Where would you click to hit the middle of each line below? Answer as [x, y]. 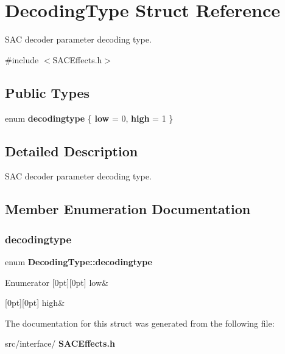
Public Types [47, 92]
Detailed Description [72, 151]
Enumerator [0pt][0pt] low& [57, 282]
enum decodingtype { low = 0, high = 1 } [89, 118]
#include [22, 59]
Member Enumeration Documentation [128, 209]
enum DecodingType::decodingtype [79, 261]
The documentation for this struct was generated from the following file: [140, 323]
